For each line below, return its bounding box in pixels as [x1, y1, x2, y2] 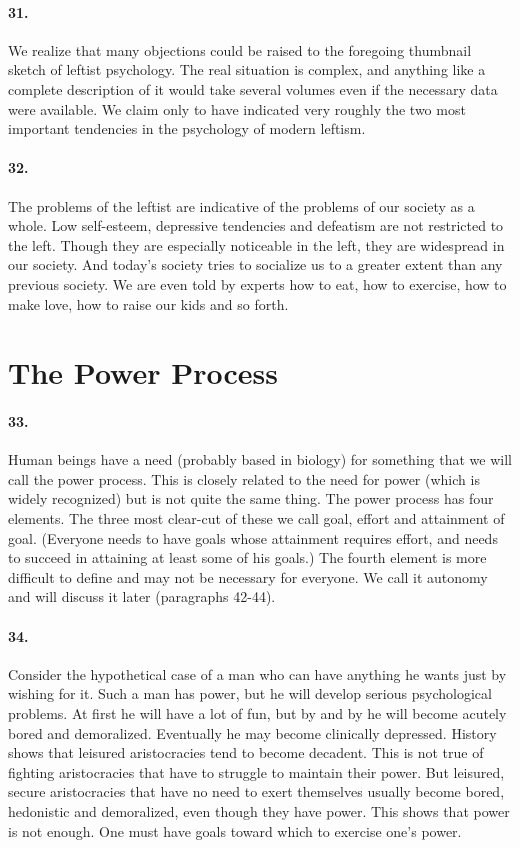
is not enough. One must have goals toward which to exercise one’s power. [8, 820, 462, 841]
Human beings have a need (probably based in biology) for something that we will [8, 449, 512, 470]
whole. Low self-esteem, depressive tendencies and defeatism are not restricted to [8, 215, 504, 236]
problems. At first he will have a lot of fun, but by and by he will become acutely [8, 703, 507, 724]
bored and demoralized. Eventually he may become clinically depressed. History [8, 722, 497, 743]
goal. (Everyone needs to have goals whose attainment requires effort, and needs [8, 527, 498, 548]
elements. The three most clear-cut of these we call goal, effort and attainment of [8, 508, 505, 529]
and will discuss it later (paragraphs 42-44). [8, 586, 276, 607]
